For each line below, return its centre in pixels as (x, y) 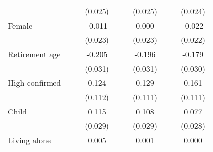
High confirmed (35, 83)
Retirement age (34, 54)
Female (20, 25)
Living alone (29, 140)
